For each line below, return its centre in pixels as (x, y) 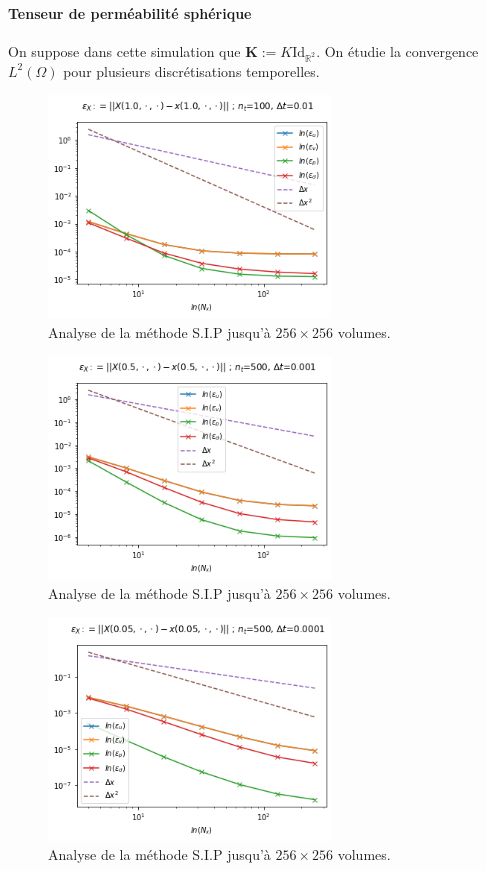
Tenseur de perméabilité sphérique (130, 12)
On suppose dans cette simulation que (124, 50)
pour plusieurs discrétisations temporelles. (191, 70)
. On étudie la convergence (397, 50)
